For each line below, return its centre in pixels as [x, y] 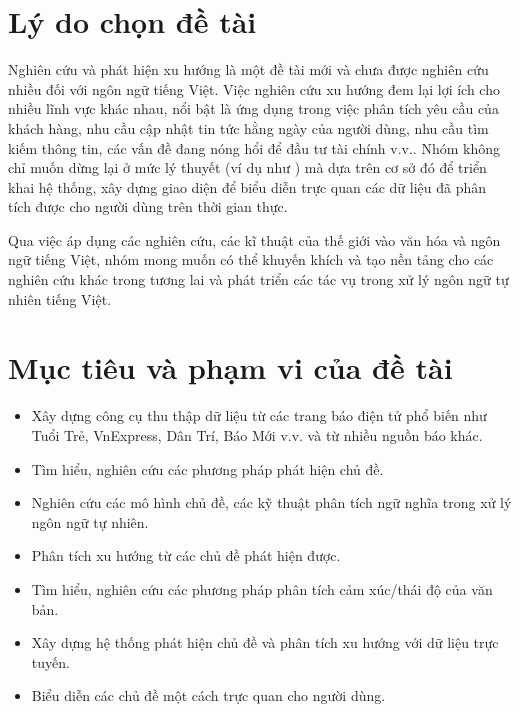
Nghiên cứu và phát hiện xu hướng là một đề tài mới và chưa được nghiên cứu [248, 69]
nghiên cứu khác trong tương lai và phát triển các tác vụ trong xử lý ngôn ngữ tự [258, 279]
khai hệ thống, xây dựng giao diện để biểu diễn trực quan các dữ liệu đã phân [247, 186]
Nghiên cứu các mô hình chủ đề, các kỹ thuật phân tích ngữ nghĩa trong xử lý [271, 502]
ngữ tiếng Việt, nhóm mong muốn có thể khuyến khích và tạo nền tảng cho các [251, 259]
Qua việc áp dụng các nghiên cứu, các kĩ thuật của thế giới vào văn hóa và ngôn [254, 239]
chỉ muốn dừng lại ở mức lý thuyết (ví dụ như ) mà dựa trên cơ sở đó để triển [247, 167]
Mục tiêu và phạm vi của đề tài [230, 367]
